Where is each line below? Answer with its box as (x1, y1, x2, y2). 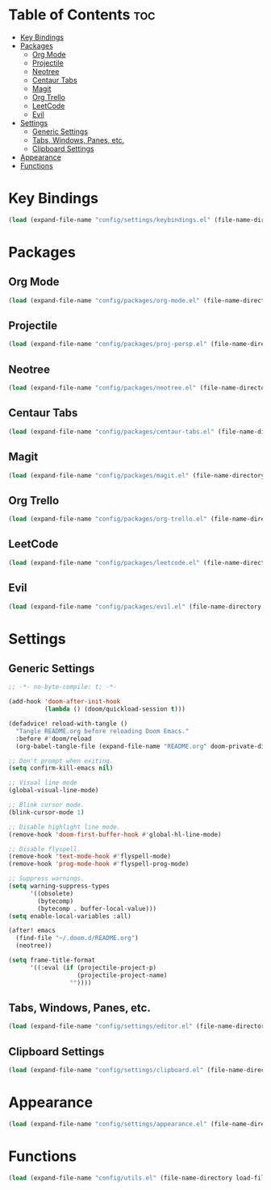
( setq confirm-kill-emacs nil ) (8, 764, 114, 772)
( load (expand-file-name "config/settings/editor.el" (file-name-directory (8, 1022, 269, 1030)
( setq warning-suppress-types (8, 882, 110, 891)
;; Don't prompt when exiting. (8, 757, 114, 765)
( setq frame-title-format (8, 956, 95, 965)
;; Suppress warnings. (8, 875, 85, 883)
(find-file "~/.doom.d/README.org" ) (15, 934, 139, 942)
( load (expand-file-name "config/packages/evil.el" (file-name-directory (8, 603, 262, 611)
